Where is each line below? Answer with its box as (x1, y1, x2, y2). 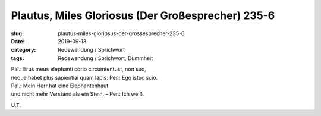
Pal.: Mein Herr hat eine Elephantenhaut (11, 82, 109, 89)
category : (11, 46, 36, 54)
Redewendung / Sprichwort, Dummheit (58, 54, 153, 62)
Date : (11, 37, 25, 45)
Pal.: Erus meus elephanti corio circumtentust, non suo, (11, 65, 147, 73)
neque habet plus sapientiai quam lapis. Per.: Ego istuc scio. (11, 74, 158, 81)
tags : (11, 54, 24, 62)
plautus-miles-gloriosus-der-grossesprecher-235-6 (58, 30, 185, 37)
